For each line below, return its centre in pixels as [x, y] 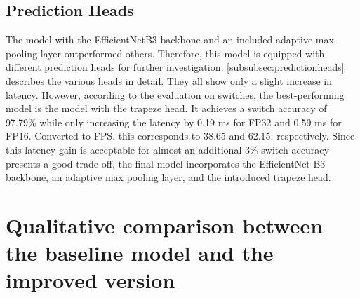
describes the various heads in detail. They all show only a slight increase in [169, 80]
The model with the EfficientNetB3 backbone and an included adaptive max [170, 40]
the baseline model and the [140, 253]
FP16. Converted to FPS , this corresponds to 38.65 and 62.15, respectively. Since [180, 136]
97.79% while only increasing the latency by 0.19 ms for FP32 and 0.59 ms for [174, 122]
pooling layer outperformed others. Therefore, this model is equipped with [165, 53]
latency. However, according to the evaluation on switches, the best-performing [175, 94]
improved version [91, 280]
